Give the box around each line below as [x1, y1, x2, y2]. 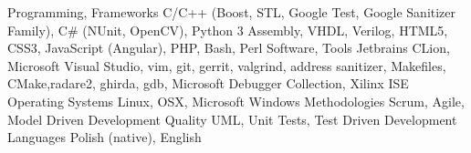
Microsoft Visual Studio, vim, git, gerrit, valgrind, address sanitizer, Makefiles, [7, 56, 446, 75]
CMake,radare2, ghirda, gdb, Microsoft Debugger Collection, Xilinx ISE [7, 74, 409, 93]
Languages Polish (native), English [7, 127, 202, 147]
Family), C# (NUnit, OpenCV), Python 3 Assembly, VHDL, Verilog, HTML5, [7, 20, 448, 39]
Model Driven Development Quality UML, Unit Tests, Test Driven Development [7, 109, 457, 128]
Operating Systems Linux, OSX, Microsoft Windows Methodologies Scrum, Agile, [7, 91, 465, 110]
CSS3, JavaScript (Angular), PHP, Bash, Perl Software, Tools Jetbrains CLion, [7, 38, 450, 57]
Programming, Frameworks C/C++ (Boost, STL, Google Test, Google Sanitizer [7, 3, 456, 21]
